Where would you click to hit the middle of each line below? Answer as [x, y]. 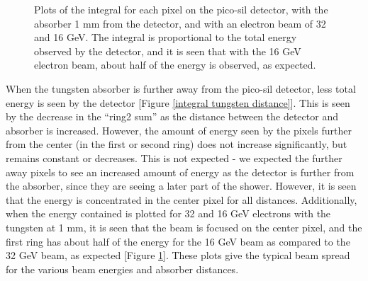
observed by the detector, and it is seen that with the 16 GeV [168, 51]
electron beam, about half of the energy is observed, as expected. [175, 65]
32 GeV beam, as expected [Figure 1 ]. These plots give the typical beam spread [178, 255]
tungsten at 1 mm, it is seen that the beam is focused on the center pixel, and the [184, 227]
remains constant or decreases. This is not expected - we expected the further [174, 157]
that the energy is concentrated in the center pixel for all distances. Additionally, [182, 199]
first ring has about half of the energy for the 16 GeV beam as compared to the [178, 241]
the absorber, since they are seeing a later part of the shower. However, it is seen [181, 186]
